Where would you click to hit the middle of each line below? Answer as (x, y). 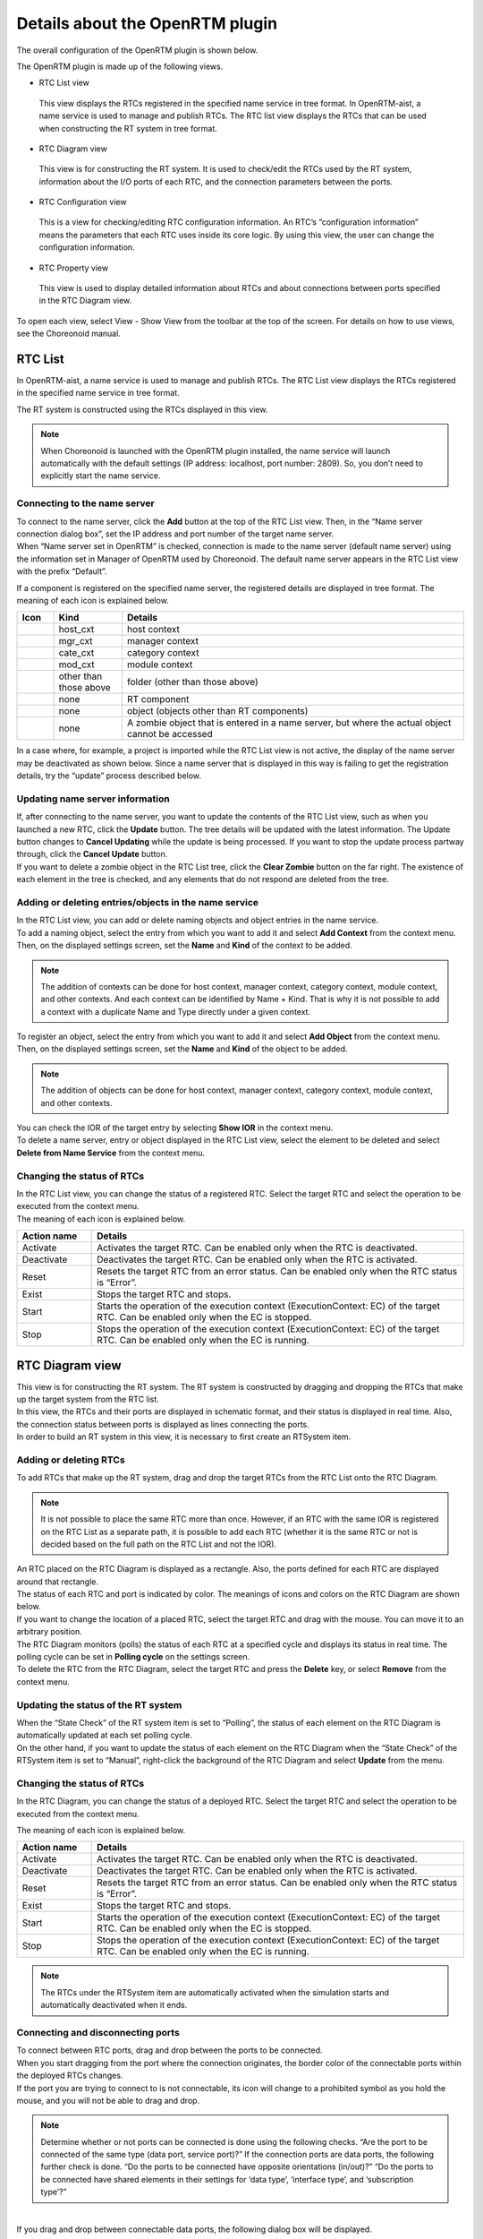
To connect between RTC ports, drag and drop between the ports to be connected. (169, 2050)
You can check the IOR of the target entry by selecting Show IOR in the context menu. (175, 1128)
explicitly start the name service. (101, 476)
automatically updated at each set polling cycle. (104, 1735)
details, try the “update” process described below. (109, 776)
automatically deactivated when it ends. (114, 2005)
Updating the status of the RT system (99, 1704)
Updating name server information (93, 799)
